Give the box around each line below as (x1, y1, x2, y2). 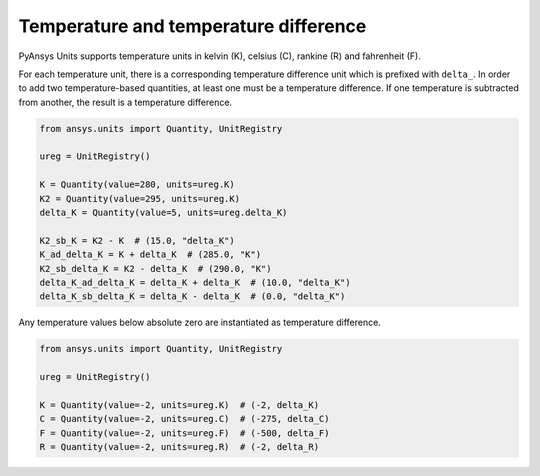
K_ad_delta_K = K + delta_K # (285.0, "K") (39, 249, 262, 260)
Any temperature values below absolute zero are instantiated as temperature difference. (18, 316, 382, 329)
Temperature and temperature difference (18, 15, 367, 37)
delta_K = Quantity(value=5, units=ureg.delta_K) (39, 207, 288, 219)
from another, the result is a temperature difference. (18, 96, 233, 108)
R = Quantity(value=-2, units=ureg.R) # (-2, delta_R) (39, 441, 320, 453)
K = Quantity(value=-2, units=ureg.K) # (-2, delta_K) (39, 399, 320, 410)
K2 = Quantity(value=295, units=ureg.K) (39, 193, 240, 204)
